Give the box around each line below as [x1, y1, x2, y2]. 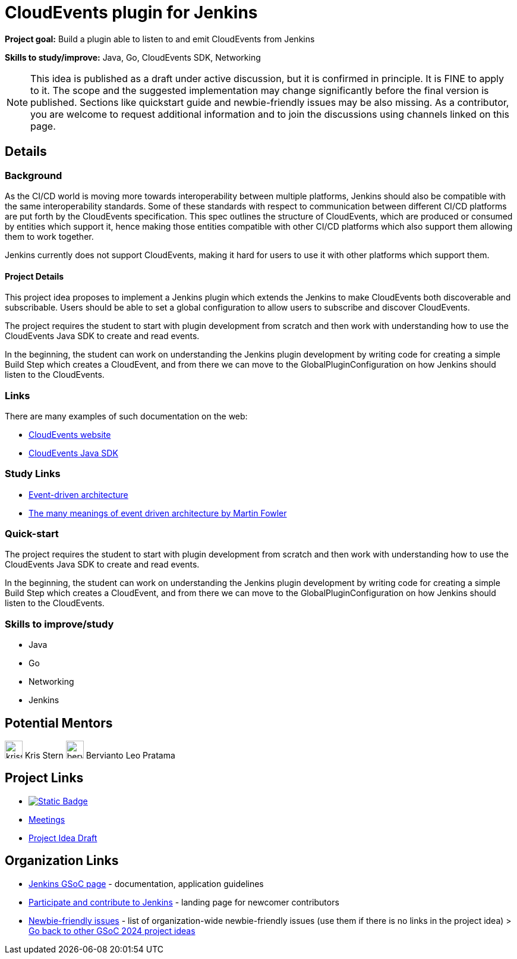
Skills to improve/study [5, 618, 114, 630]
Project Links [5, 770, 84, 786]
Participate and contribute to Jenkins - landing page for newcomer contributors [29, 897, 339, 907]
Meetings [29, 814, 65, 825]
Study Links [5, 468, 61, 480]
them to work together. [5, 231, 94, 242]
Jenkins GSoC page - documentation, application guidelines [29, 878, 264, 889]
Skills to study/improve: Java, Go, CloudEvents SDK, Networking [5, 52, 261, 62]
